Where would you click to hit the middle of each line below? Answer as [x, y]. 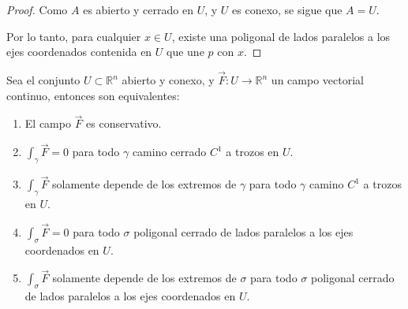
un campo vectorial [317, 80]
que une [185, 52]
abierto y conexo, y [168, 80]
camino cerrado [169, 152]
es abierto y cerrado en [138, 9]
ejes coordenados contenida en [79, 52]
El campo [48, 123]
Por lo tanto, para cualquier [74, 36]
